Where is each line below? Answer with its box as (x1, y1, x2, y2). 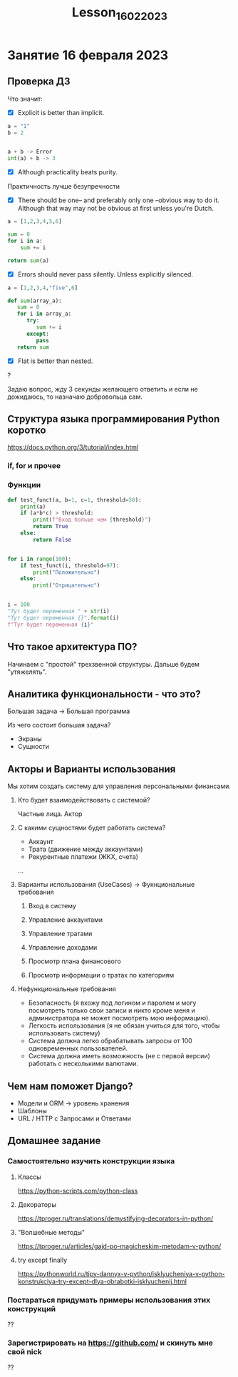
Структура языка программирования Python (7, 413, 220, 425)
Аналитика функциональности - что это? (7, 687, 201, 700)
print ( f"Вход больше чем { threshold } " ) (33, 516, 152, 524)
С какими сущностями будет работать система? (17, 823, 166, 832)
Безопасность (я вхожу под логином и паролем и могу (28, 998, 197, 1008)
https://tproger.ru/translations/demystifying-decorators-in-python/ (17, 1214, 214, 1223)
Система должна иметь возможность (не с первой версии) (28, 1052, 210, 1060)
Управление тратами (28, 930, 93, 938)
